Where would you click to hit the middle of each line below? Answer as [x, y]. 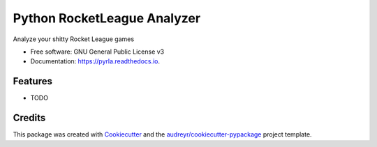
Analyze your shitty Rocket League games [74, 39]
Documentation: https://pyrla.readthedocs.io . [95, 61]
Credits [29, 118]
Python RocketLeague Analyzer [107, 18]
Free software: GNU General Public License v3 [97, 52]
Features [32, 81]
